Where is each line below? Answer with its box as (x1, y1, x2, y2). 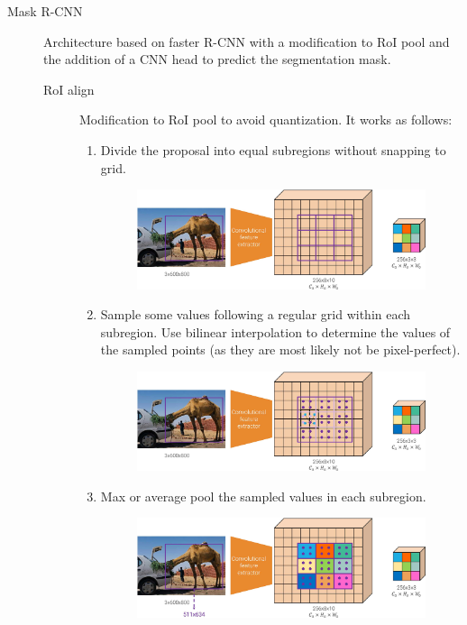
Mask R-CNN (7, 2, 83, 20)
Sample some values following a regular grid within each (100, 305, 411, 324)
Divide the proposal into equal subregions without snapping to (100, 140, 446, 159)
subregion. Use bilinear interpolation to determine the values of (100, 322, 451, 341)
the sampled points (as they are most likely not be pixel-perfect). (100, 340, 461, 359)
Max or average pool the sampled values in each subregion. (100, 486, 426, 505)
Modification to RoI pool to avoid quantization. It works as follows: (79, 110, 453, 129)
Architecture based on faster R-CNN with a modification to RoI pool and (43, 32, 450, 51)
